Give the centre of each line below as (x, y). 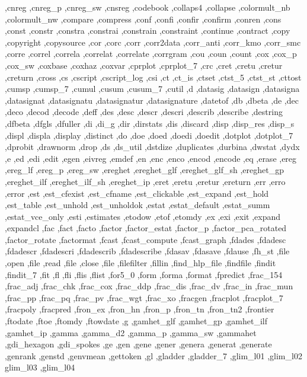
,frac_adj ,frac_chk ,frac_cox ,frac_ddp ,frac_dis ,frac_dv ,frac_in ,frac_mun (149, 286)
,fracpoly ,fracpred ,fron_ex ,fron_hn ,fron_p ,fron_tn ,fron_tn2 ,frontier (140, 309)
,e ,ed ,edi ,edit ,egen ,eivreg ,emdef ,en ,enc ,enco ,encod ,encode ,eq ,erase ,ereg (151, 158)
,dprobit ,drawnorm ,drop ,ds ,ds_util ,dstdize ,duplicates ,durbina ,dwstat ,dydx (152, 147)
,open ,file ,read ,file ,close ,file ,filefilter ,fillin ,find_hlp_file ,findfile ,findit (140, 263)
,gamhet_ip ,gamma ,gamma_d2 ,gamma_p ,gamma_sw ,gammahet (131, 332)
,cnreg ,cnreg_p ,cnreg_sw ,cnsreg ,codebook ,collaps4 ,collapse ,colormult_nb (148, 7)
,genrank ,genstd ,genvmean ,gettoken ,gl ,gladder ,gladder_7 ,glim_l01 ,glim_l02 (153, 355)
